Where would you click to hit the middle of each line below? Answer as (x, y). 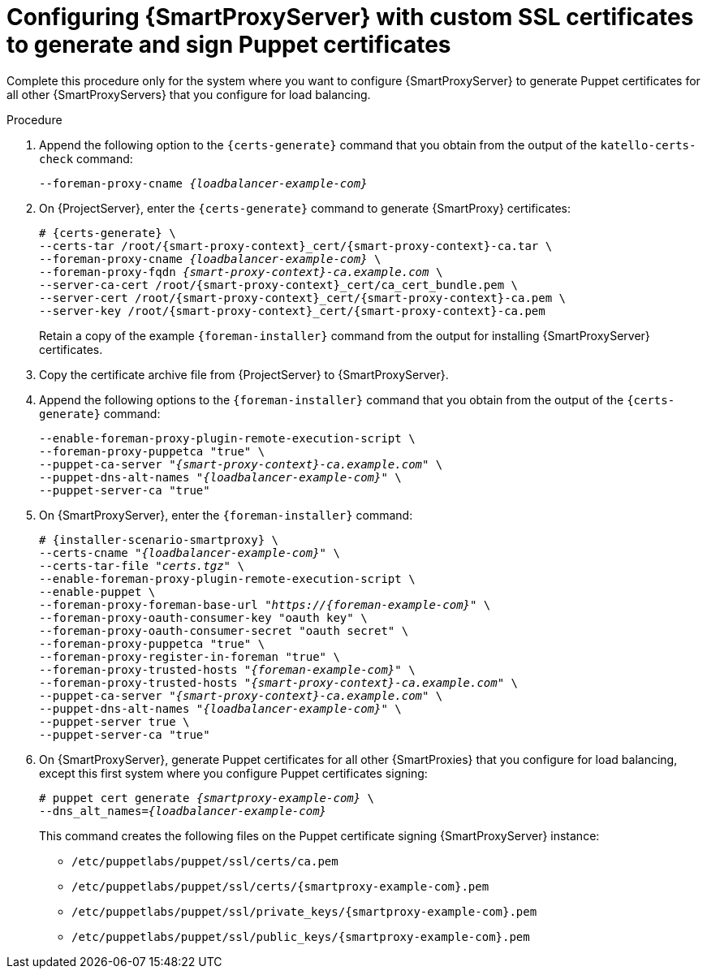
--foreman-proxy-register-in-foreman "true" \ (190, 656)
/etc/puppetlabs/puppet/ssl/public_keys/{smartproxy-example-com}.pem (301, 936)
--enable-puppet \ (97, 591)
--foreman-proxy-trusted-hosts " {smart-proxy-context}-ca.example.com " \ (279, 682)
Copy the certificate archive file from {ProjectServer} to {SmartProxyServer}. (244, 374)
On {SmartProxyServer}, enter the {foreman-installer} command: (226, 515)
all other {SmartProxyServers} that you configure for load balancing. (189, 94)
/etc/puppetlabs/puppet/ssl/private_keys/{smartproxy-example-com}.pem (304, 911)
